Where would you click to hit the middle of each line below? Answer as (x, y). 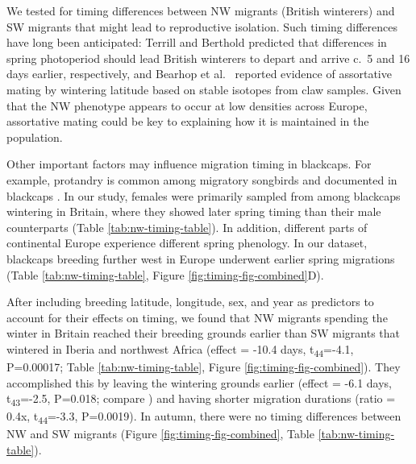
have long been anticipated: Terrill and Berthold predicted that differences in (197, 42)
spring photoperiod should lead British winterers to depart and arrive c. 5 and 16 (208, 58)
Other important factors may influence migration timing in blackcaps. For (189, 164)
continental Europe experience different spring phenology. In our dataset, (187, 243)
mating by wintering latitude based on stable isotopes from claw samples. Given (204, 89)
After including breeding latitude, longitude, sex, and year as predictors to (190, 302)
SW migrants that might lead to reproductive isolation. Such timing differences (202, 26)
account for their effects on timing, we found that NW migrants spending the (197, 317)
